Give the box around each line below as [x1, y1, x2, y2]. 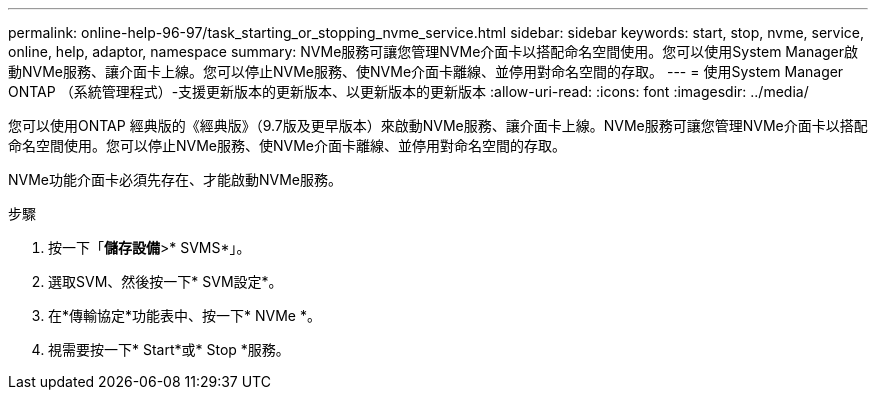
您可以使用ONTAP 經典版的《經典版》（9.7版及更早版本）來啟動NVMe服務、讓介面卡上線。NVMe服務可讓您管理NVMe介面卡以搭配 [8, 117, 868, 134]
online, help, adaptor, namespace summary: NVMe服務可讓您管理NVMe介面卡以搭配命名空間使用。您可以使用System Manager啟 [8, 43, 859, 60]
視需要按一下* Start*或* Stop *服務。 [48, 341, 290, 358]
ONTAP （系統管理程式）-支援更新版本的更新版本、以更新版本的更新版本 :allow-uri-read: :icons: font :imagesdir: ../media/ [8, 83, 809, 100]
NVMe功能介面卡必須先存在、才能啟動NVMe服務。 [8, 171, 343, 188]
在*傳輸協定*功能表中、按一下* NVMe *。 [48, 307, 321, 324]
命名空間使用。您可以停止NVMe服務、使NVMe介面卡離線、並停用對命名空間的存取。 [8, 137, 567, 154]
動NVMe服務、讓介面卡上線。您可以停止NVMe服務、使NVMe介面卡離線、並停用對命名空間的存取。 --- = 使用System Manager [8, 63, 844, 80]
